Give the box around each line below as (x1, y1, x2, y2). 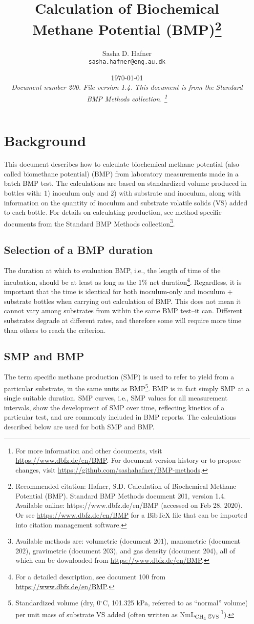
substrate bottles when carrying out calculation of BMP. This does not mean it (4, 296, 241, 306)
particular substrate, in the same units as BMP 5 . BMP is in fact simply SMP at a (4, 381, 250, 393)
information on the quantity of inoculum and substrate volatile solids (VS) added (4, 197, 248, 207)
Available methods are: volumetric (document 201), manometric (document (15, 536, 241, 546)
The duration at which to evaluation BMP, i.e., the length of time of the (4, 265, 221, 275)
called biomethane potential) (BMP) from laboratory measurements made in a (4, 168, 239, 178)
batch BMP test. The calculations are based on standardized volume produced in (4, 178, 247, 188)
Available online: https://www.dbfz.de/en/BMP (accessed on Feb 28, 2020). (15, 500, 243, 510)
